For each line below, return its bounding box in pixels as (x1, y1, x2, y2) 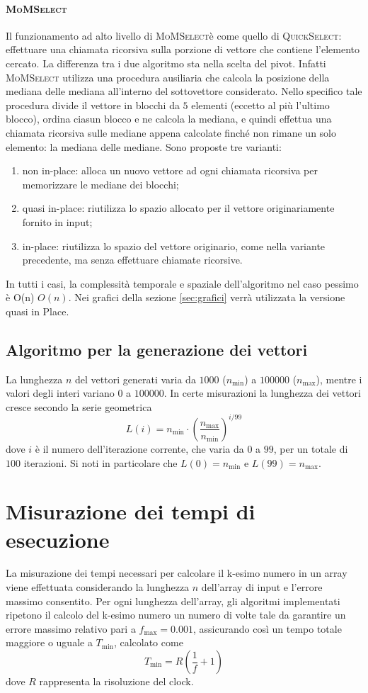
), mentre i (316, 371, 362, 386)
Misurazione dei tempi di (6, 497, 255, 526)
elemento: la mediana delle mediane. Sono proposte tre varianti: (6, 139, 282, 154)
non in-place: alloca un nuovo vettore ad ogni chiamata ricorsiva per (22, 163, 318, 178)
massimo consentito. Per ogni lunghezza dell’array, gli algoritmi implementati (6, 593, 340, 608)
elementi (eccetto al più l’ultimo (191, 97, 330, 112)
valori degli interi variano (6, 385, 115, 400)
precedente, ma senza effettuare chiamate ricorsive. (22, 252, 243, 267)
